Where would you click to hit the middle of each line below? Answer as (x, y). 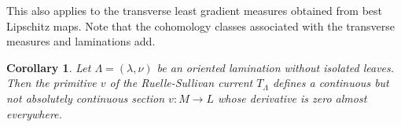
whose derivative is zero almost (292, 98)
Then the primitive (52, 83)
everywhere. (34, 113)
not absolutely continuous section (86, 98)
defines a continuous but (331, 83)
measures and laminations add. (81, 41)
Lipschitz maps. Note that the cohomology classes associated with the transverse (201, 25)
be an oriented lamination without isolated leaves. (276, 67)
